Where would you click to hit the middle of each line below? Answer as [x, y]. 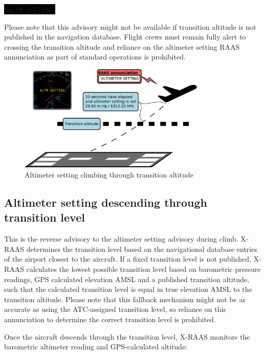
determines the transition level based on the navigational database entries [142, 249]
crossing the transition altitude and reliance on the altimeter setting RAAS [122, 46]
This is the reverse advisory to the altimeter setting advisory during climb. [121, 239]
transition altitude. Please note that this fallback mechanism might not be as [125, 299]
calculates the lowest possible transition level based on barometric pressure [143, 269]
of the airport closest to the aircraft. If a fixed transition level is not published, [128, 259]
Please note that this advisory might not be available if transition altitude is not [130, 26]
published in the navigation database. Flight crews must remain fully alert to [125, 37]
